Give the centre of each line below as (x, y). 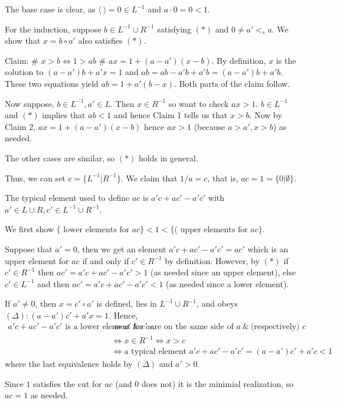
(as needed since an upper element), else (223, 272)
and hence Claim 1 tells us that (171, 115)
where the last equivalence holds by (69, 364)
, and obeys (217, 303)
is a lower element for (104, 327)
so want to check (199, 103)
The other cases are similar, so (60, 157)
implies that (64, 115)
